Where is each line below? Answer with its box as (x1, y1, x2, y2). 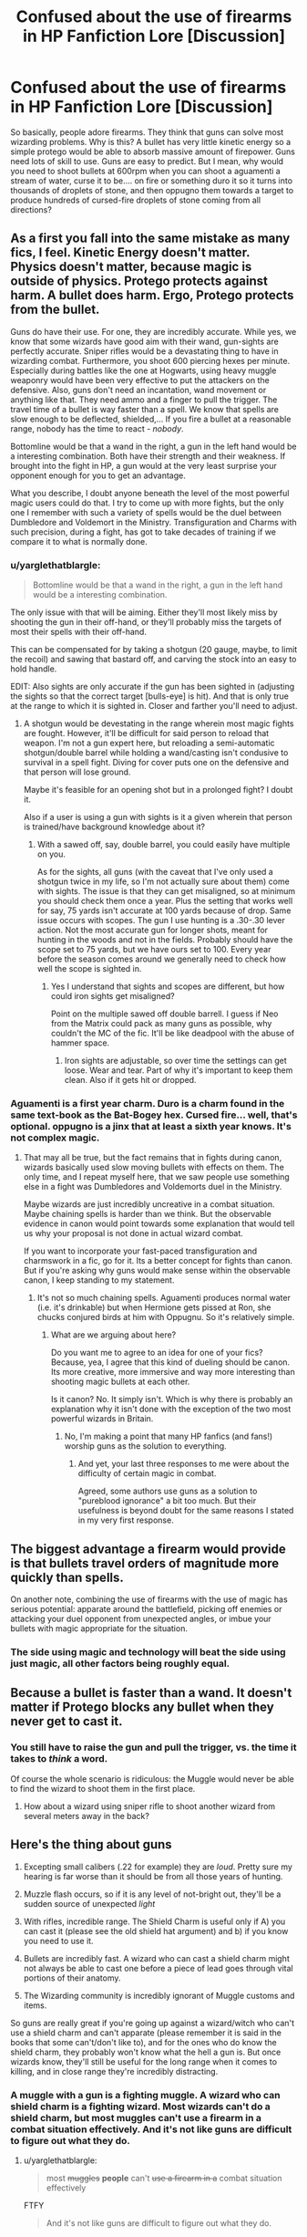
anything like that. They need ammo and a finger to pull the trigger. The (10, 394, 278, 405)
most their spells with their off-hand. (10, 627, 147, 638)
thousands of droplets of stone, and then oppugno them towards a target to (10, 184, 294, 195)
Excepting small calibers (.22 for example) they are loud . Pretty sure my (23, 1861, 292, 1872)
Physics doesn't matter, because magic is (10, 259, 252, 275)
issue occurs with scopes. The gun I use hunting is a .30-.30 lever (36, 915, 285, 926)
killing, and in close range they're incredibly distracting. (10, 2065, 219, 2076)
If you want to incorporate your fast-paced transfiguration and (23, 1245, 258, 1256)
